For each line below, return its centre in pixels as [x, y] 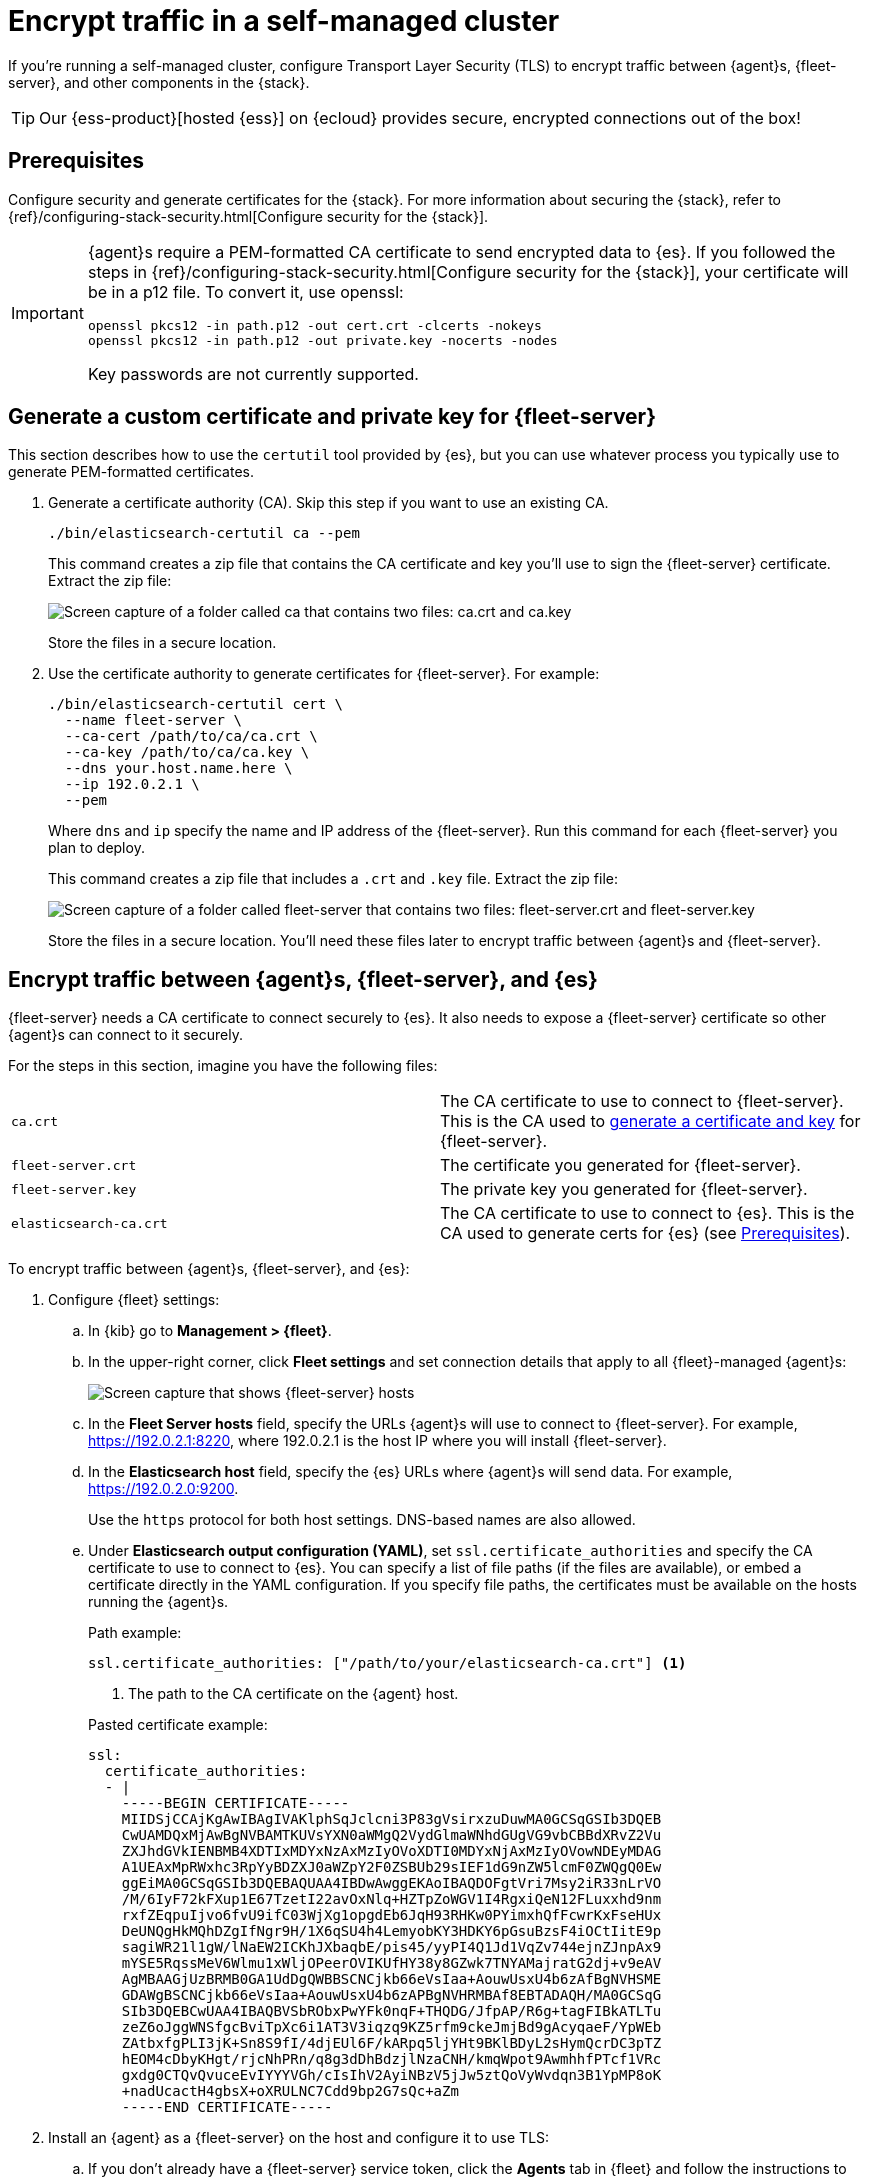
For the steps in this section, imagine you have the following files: [223, 1066]
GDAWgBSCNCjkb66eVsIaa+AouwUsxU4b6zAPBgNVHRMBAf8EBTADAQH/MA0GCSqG [391, 1995]
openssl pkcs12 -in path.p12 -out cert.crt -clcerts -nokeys [314, 325]
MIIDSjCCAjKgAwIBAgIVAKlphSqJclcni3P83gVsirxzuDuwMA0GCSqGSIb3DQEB [391, 1819]
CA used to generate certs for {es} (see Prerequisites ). [645, 1233]
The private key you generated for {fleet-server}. [624, 1189]
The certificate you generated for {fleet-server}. [620, 1165]
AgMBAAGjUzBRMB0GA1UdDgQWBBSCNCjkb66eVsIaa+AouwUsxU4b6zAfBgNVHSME [391, 1979]
